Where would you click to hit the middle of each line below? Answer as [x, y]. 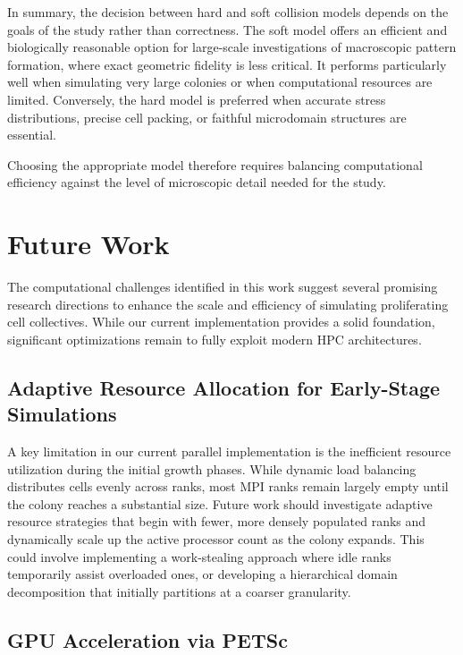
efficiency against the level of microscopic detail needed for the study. [197, 182]
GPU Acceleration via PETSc [147, 639]
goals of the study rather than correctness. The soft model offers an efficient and [227, 29]
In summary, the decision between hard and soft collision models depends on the [228, 12]
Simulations [62, 414]
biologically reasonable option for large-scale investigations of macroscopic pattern [232, 47]
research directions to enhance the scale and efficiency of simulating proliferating [228, 304]
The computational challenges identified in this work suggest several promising [223, 287]
